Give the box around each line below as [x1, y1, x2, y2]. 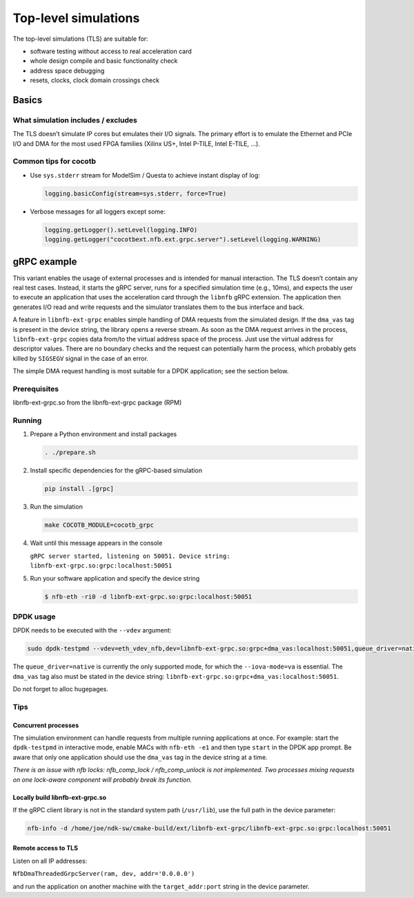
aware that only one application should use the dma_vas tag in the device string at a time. [12, 753, 268, 761]
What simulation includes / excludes [12, 115, 137, 124]
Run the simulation [30, 503, 83, 511]
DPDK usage [12, 612, 56, 621]
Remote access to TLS [12, 844, 79, 852]
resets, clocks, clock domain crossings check [30, 76, 160, 84]
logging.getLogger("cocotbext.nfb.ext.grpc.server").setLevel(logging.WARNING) [44, 236, 322, 243]
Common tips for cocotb [12, 156, 97, 166]
